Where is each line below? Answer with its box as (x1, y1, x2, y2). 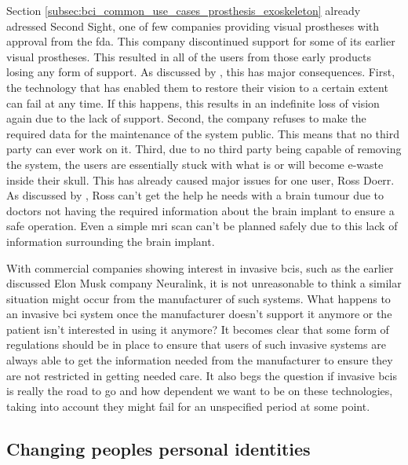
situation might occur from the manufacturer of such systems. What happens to (6, 290, 391, 306)
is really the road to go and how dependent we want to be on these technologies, (6, 383, 393, 399)
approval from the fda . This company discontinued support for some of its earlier (6, 33, 395, 49)
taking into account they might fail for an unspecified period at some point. (6, 397, 370, 414)
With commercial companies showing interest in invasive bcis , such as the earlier (6, 259, 394, 276)
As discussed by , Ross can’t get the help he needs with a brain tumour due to (6, 187, 384, 203)
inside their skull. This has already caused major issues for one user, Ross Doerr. (6, 171, 395, 188)
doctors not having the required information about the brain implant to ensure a (6, 202, 395, 218)
